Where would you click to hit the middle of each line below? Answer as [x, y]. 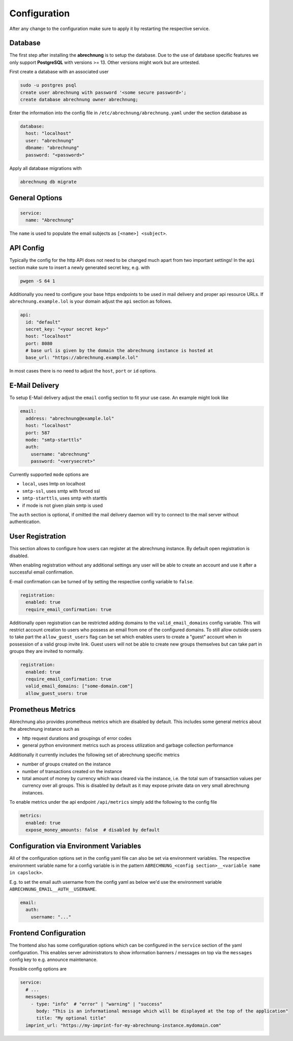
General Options [36, 198]
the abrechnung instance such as [45, 729]
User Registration [38, 537]
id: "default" [43, 322]
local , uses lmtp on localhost [54, 484]
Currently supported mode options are [49, 475]
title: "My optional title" [71, 1018]
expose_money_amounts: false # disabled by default [93, 830]
